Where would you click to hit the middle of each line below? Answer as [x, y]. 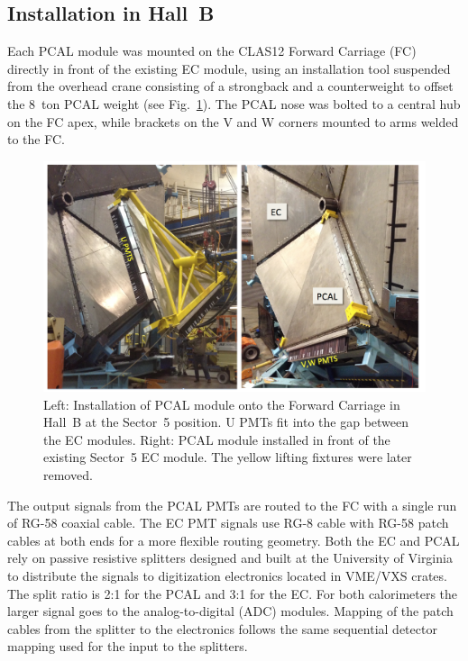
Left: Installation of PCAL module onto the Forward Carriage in [222, 404]
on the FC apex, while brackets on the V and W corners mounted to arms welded [233, 121]
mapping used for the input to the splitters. [128, 646]
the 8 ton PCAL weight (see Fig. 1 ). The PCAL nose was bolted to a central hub [234, 103]
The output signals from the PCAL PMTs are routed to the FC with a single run [232, 505]
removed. [68, 475]
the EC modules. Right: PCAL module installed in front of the [217, 439]
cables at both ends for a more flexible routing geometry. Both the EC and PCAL [234, 540]
